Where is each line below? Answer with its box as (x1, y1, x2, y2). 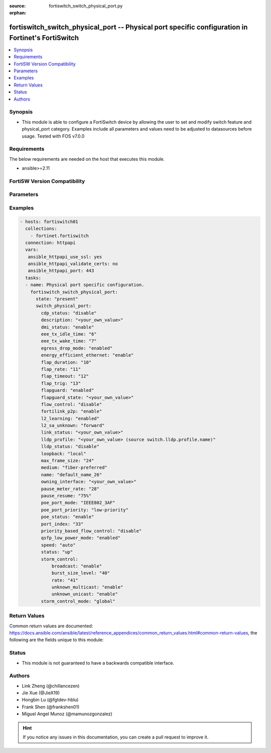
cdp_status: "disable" (41, 310, 97, 316)
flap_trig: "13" (41, 380, 81, 386)
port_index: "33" (41, 521, 84, 527)
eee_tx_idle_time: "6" (41, 332, 97, 337)
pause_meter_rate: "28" (41, 486, 100, 492)
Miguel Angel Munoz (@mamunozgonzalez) (22, 711, 112, 717)
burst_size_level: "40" (51, 570, 110, 576)
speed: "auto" (41, 542, 76, 548)
